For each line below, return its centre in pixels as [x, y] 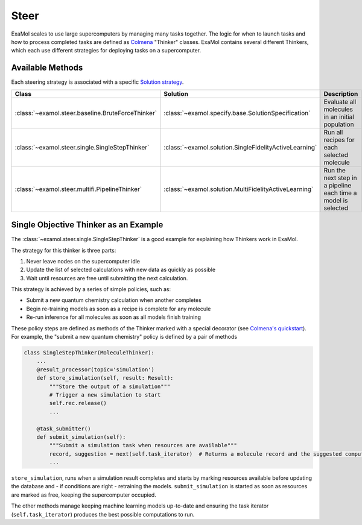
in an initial [339, 116]
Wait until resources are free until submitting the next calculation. [107, 278]
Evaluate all [340, 101]
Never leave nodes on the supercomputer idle [83, 261]
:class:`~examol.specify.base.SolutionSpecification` [237, 113]
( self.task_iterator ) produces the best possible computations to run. [103, 514]
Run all [333, 132]
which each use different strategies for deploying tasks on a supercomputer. [106, 51]
